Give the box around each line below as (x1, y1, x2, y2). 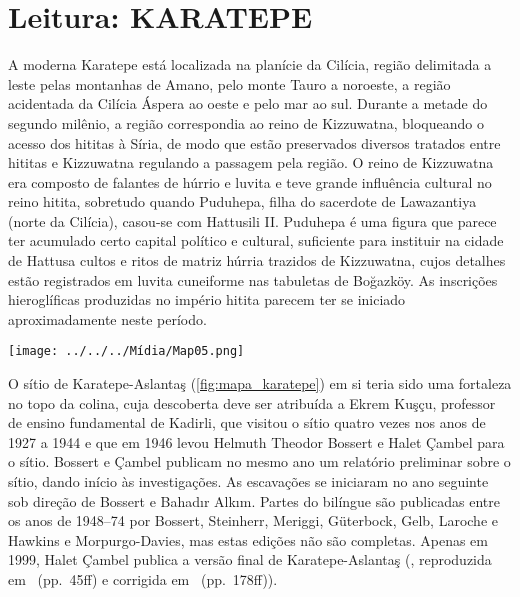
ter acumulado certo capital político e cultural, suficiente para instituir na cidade (8, 230, 504, 251)
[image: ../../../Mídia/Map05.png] (8, 344, 245, 359)
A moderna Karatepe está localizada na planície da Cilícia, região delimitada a (8, 54, 492, 75)
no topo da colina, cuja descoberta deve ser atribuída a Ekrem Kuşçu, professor (8, 392, 496, 413)
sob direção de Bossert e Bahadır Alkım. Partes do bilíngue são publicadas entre (8, 490, 500, 511)
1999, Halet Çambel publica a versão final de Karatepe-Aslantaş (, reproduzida (8, 549, 492, 570)
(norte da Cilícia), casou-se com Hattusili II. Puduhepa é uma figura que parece (8, 210, 497, 231)
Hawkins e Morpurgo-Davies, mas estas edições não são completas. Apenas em (8, 529, 488, 550)
